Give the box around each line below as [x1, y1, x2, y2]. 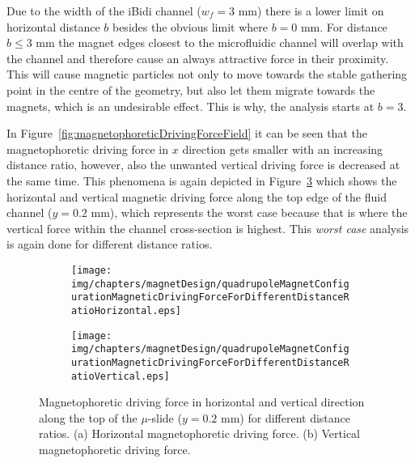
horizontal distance [6, 18, 100, 35]
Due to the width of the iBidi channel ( [6, 2, 201, 19]
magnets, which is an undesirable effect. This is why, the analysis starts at [6, 97, 375, 114]
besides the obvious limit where [112, 18, 268, 35]
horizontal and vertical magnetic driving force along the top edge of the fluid [6, 188, 387, 205]
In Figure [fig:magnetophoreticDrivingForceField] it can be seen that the [6, 125, 367, 142]
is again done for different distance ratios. [6, 236, 213, 253]
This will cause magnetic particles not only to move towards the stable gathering [6, 66, 408, 83]
